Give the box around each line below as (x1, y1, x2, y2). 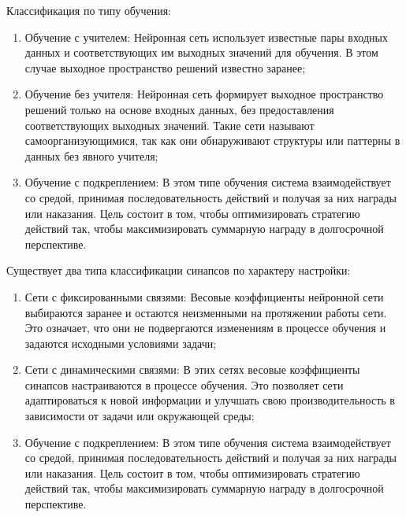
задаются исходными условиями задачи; (24, 334, 217, 351)
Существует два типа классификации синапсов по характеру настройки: (6, 262, 351, 279)
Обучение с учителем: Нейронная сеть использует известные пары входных (24, 28, 388, 45)
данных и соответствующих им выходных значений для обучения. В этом (24, 44, 378, 61)
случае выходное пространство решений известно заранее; (24, 59, 306, 76)
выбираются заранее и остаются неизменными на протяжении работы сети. (24, 304, 387, 320)
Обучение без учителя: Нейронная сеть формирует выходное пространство (24, 86, 384, 102)
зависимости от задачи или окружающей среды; (24, 408, 255, 424)
